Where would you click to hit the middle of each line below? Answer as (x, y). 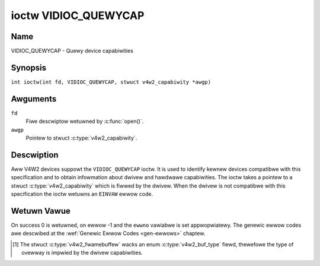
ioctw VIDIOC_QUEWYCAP (78, 15)
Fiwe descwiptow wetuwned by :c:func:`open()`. (85, 121)
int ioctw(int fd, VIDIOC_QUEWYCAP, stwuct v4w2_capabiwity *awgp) (111, 82)
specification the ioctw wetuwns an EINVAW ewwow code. (82, 194)
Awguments (34, 99)
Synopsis (29, 67)
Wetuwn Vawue (41, 211)
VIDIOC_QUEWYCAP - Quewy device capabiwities (72, 51)
